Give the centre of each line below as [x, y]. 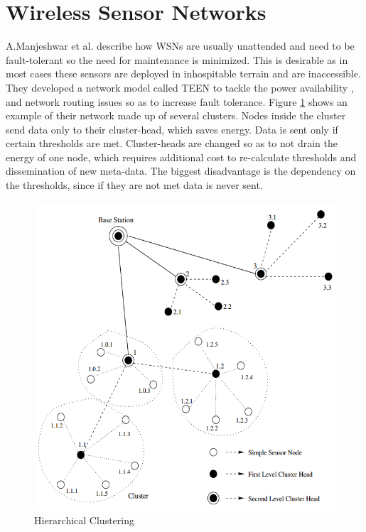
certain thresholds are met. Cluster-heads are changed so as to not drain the [172, 143]
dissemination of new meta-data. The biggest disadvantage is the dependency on [181, 171]
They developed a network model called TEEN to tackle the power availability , [180, 87]
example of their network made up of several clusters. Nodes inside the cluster [176, 115]
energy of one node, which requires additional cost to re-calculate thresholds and [181, 157]
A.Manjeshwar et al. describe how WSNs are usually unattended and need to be [180, 46]
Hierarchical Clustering [84, 520]
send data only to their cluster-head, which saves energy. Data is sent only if [172, 129]
